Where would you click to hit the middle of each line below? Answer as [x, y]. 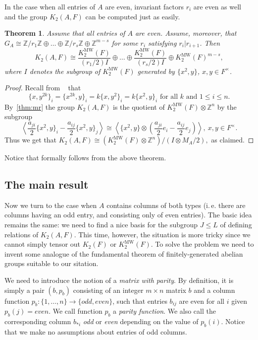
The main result [47, 184]
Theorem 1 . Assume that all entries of [65, 33]
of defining [236, 225]
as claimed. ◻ [232, 140]
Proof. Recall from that [43, 88]
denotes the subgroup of [65, 71]
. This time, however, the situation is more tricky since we [162, 234]
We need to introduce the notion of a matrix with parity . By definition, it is [119, 280]
